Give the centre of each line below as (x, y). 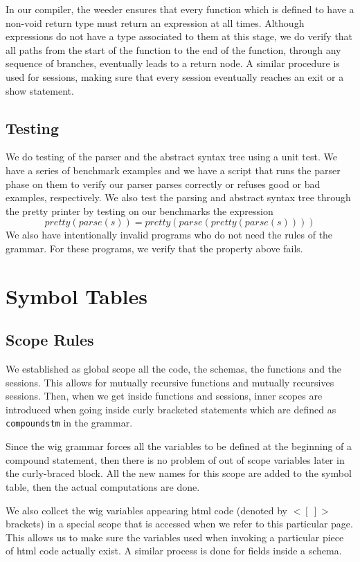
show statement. (40, 90)
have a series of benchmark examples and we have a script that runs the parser (173, 170)
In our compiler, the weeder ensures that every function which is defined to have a (180, 9)
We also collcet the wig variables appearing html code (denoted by (146, 510)
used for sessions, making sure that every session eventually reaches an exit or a (175, 76)
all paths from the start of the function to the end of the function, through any (173, 49)
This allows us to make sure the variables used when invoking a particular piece (175, 537)
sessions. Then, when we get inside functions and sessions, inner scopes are (164, 396)
